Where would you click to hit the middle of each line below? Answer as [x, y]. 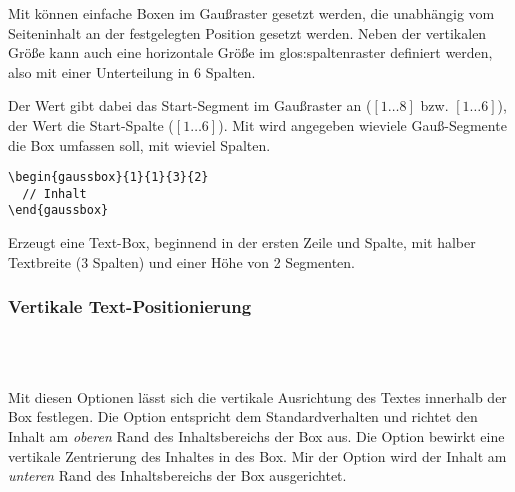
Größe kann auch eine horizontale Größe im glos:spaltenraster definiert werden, [250, 52]
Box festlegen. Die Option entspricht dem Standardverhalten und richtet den [243, 416]
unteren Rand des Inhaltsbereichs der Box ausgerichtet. [177, 475]
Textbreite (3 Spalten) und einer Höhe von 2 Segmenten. [181, 261]
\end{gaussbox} [58, 210]
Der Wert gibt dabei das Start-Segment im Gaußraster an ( [190, 105]
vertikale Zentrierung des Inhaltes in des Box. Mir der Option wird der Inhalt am [257, 455]
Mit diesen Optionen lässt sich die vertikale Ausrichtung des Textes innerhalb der [257, 396]
